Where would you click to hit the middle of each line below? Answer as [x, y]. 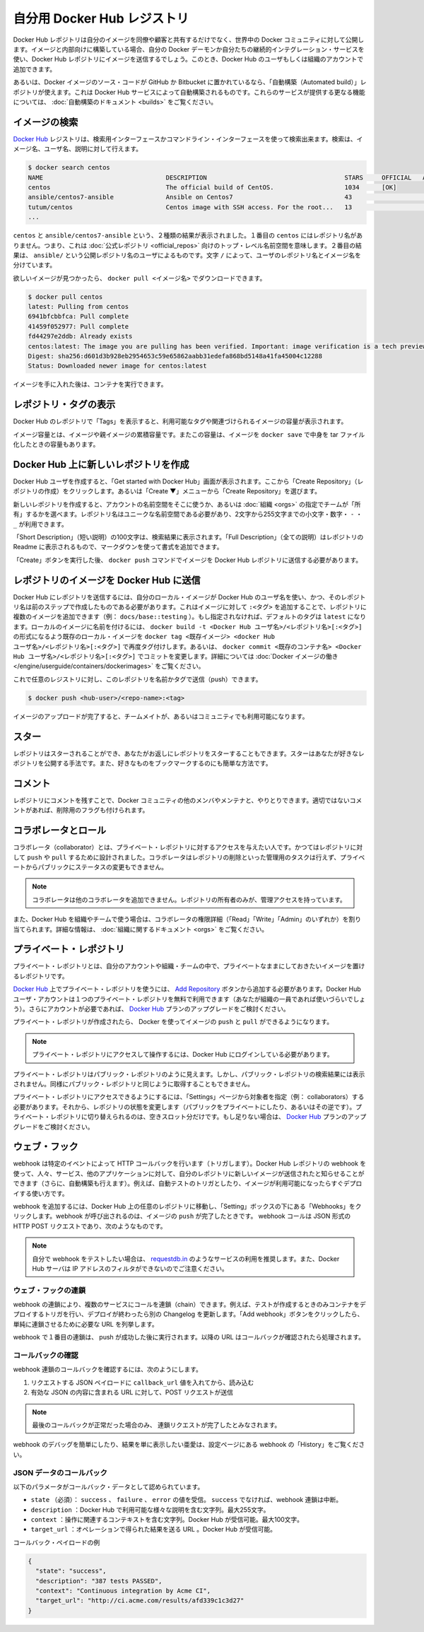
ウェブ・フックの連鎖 [49, 1290]
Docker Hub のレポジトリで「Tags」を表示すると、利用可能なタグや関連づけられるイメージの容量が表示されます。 [180, 421]
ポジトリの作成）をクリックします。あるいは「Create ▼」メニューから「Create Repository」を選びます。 [167, 491]
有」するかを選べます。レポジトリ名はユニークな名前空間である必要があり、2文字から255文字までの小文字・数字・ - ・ [188, 514]
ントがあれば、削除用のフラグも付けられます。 [81, 810]
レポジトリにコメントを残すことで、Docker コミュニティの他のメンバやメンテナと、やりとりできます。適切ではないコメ [188, 800]
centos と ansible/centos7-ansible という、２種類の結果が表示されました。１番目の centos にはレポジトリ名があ [188, 235]
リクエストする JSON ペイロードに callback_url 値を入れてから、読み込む [142, 1382]
